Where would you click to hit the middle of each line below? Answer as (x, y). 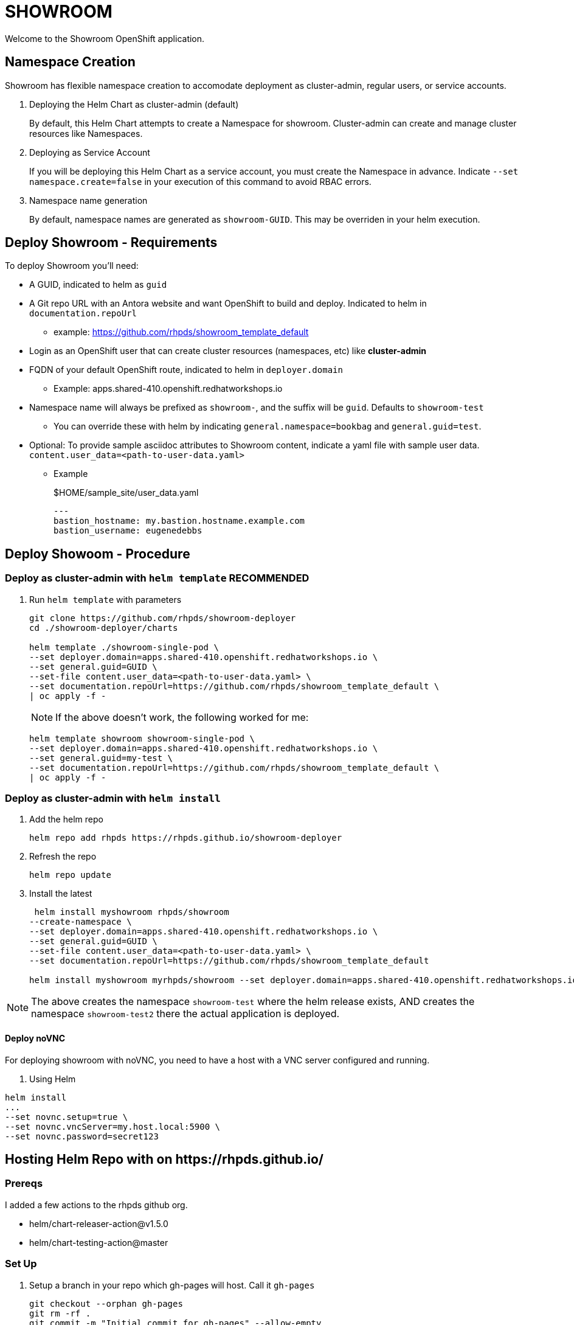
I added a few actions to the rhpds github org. (96, 1205)
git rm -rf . (60, 1313)
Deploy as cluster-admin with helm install (113, 798)
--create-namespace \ (81, 922)
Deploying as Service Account (90, 152)
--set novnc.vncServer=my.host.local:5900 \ (113, 1126)
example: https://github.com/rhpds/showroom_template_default (181, 332)
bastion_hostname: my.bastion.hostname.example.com (179, 521)
